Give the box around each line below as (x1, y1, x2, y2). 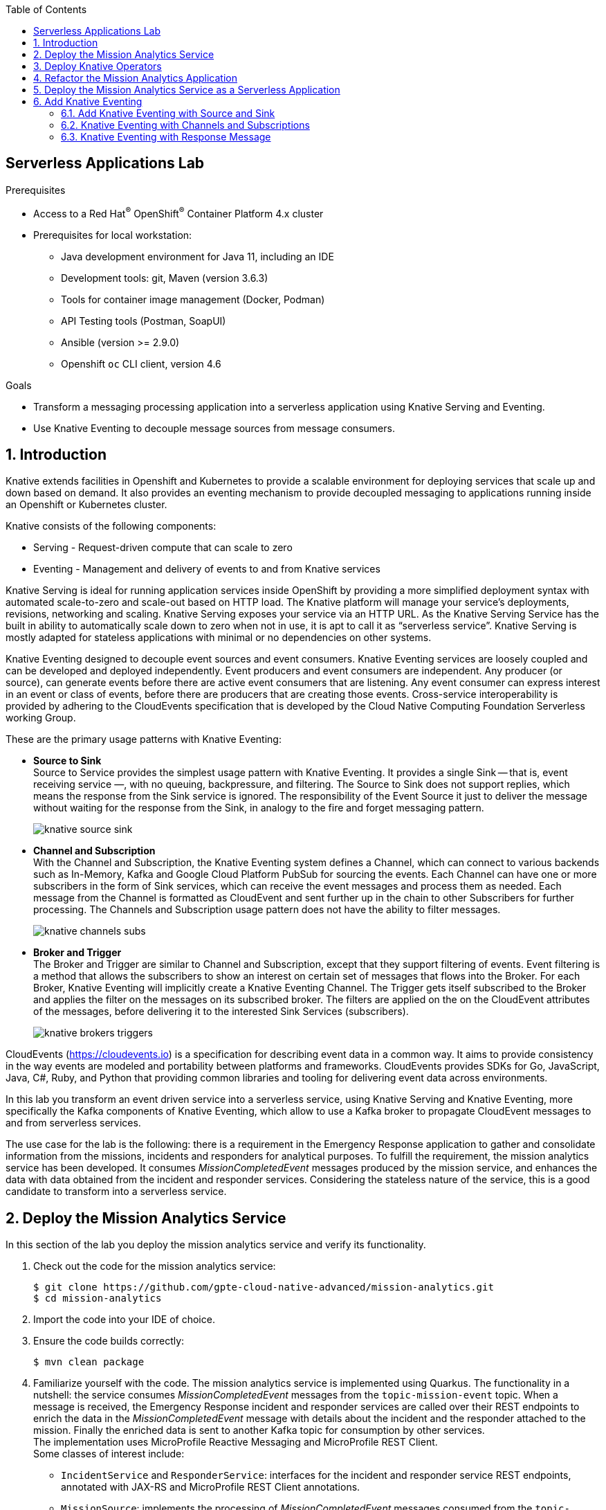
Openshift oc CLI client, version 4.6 (61, 357, 221, 370)
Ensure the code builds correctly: (33, 1335, 185, 1347)
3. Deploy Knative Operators (33, 60, 162, 72)
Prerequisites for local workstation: (33, 228, 192, 241)
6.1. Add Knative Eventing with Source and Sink (61, 107, 275, 119)
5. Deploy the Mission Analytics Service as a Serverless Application (33, 84, 340, 96)
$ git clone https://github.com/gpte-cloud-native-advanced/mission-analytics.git (33, 1282, 494, 1293)
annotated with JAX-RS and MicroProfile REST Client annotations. (61, 1481, 360, 1493)
